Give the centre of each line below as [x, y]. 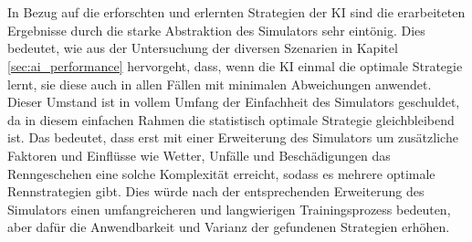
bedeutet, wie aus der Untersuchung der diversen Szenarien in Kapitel [203, 48]
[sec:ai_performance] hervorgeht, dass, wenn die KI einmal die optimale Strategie [235, 65]
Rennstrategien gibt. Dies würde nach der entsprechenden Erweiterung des [216, 191]
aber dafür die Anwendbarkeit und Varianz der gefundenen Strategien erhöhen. [229, 227]
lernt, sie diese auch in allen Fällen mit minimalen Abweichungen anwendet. [220, 84]
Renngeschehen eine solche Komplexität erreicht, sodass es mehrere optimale [221, 173]
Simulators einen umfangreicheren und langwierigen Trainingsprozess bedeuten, [229, 209]
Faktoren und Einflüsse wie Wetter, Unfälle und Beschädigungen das [199, 155]
